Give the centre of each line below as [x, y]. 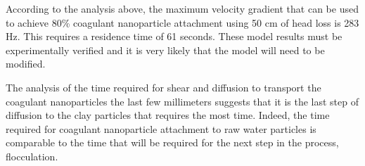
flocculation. [32, 156]
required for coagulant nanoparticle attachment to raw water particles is [161, 128]
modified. [26, 64]
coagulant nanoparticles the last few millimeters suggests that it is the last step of [182, 101]
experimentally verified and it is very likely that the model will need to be [165, 50]
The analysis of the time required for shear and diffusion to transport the [164, 87]
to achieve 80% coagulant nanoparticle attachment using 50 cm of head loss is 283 [182, 22]
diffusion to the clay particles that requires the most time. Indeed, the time [168, 115]
